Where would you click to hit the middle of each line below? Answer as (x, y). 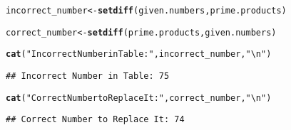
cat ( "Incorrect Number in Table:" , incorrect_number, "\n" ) (139, 54)
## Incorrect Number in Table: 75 (88, 76)
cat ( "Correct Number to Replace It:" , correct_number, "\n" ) (139, 98)
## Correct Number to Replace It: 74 (95, 120)
